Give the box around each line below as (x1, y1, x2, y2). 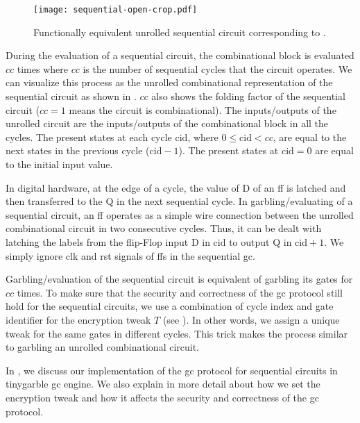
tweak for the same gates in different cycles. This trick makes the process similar (6, 326, 348, 340)
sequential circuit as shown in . (6, 89, 137, 103)
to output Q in (229, 234, 292, 249)
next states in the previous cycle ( (6, 143, 150, 158)
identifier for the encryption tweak (6, 312, 151, 326)
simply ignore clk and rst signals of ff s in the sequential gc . (6, 248, 255, 263)
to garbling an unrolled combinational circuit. (6, 340, 200, 354)
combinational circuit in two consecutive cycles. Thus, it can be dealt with (6, 221, 322, 235)
